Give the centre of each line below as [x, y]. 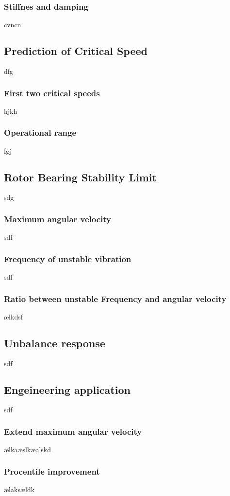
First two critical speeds [52, 93]
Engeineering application [67, 389]
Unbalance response [55, 343]
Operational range [40, 133]
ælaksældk [19, 489]
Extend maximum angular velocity [73, 431]
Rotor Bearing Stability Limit [80, 177]
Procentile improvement [52, 471]
